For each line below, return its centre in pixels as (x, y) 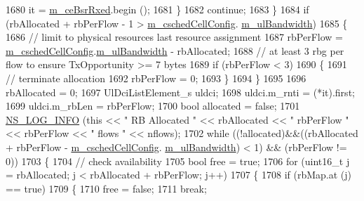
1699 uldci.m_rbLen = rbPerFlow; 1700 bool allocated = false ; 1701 (153, 106)
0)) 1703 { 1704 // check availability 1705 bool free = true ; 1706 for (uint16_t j (178, 161)
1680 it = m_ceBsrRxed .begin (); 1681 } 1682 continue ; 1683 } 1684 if (157, 9)
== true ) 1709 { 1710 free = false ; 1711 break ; (106, 188)
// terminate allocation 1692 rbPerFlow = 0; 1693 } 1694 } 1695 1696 (156, 78)
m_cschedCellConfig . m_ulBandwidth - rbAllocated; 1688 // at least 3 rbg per (175, 50)
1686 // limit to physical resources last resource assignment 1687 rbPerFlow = (175, 37)
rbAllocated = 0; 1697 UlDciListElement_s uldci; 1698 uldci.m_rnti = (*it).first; (180, 92)
